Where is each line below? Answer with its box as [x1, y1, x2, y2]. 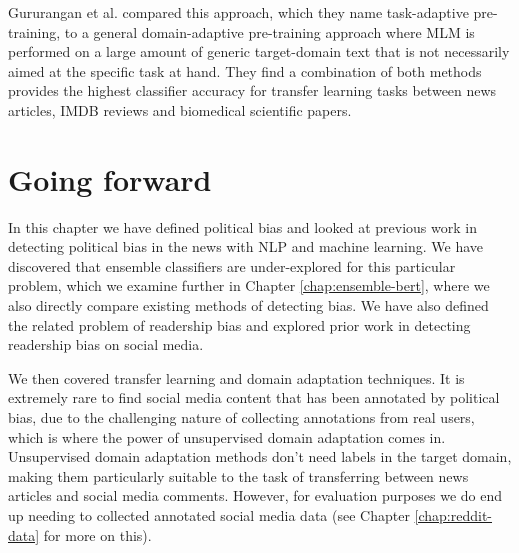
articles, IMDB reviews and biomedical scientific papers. [8, 99, 352, 120]
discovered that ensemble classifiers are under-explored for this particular [8, 255, 456, 276]
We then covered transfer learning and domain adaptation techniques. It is [8, 367, 465, 388]
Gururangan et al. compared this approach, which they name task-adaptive [8, 2, 469, 22]
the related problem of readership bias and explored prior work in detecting [8, 314, 471, 335]
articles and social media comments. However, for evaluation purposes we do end [8, 485, 502, 506]
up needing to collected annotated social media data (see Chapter [8, 505, 410, 525]
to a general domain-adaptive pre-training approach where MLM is [64, 21, 475, 42]
